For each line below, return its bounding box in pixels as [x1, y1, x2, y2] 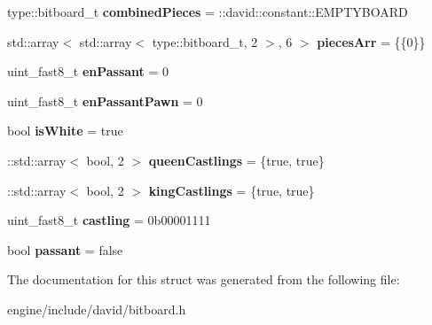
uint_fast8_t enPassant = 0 [7, 62, 169, 81]
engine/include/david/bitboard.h [7, 299, 186, 318]
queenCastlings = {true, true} [148, 151, 325, 169]
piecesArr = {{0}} [317, 32, 426, 50]
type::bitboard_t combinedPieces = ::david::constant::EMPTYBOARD [7, 3, 408, 20]
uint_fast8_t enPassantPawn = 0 [7, 91, 203, 110]
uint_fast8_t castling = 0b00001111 [7, 211, 211, 229]
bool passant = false [7, 240, 123, 259]
